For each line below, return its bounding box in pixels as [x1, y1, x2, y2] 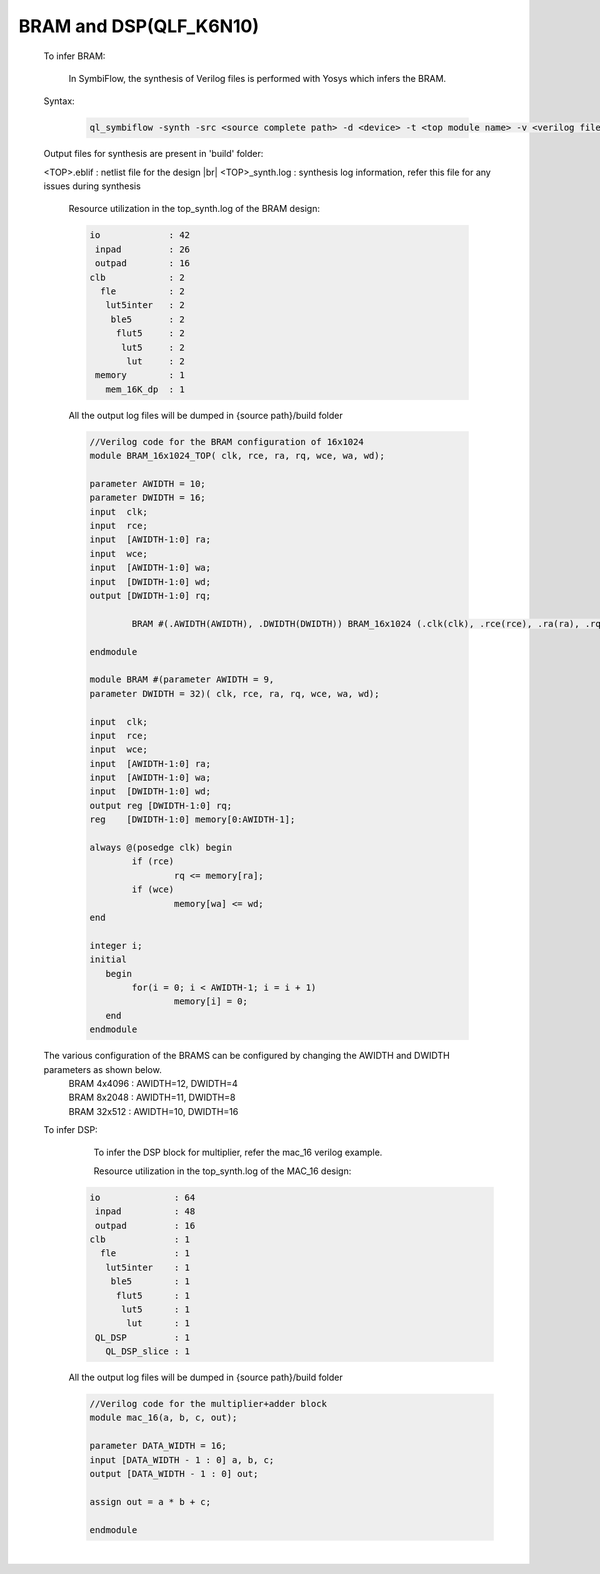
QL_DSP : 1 [95, 1331, 190, 1343]
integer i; [89, 940, 143, 951]
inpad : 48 [95, 1206, 196, 1217]
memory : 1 [95, 370, 185, 381]
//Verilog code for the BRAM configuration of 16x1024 [89, 436, 364, 447]
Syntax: [43, 95, 75, 107]
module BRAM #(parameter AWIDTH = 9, [89, 674, 275, 685]
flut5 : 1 [115, 1290, 190, 1301]
